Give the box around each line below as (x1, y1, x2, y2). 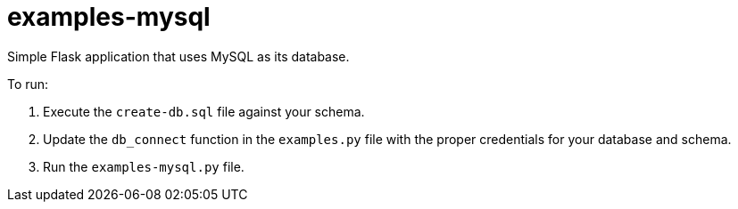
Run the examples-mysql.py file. (43, 158, 245, 174)
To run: (7, 76, 49, 92)
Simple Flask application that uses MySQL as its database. (7, 48, 350, 64)
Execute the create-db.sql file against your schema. (43, 103, 365, 119)
